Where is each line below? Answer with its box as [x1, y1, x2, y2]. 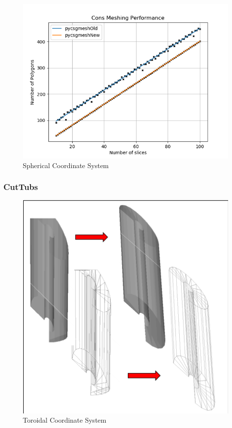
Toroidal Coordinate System [23, 415, 107, 425]
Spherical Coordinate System [23, 160, 109, 170]
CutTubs [3, 181, 38, 193]
